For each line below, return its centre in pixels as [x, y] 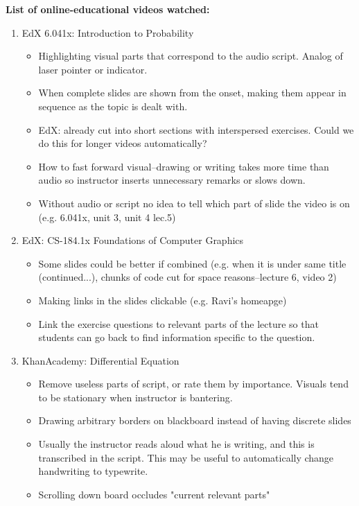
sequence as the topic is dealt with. [113, 106]
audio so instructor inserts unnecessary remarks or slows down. [172, 180]
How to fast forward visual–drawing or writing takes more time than [184, 166]
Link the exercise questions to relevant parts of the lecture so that [178, 323]
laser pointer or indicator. [93, 69]
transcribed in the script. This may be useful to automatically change [186, 457]
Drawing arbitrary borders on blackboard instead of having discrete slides [195, 420]
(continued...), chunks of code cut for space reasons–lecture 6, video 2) [187, 277]
